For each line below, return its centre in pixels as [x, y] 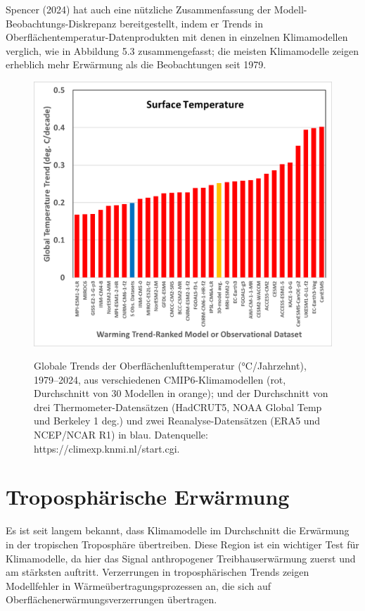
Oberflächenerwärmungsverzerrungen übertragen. [111, 599]
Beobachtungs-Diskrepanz [61, 23]
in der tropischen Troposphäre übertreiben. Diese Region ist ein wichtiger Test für [182, 544]
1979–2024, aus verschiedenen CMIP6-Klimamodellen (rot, [160, 379]
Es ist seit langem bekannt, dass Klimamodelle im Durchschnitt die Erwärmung [178, 530]
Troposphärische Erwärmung [148, 497]
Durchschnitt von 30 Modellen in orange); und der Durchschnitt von [181, 393]
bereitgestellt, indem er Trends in [191, 23]
